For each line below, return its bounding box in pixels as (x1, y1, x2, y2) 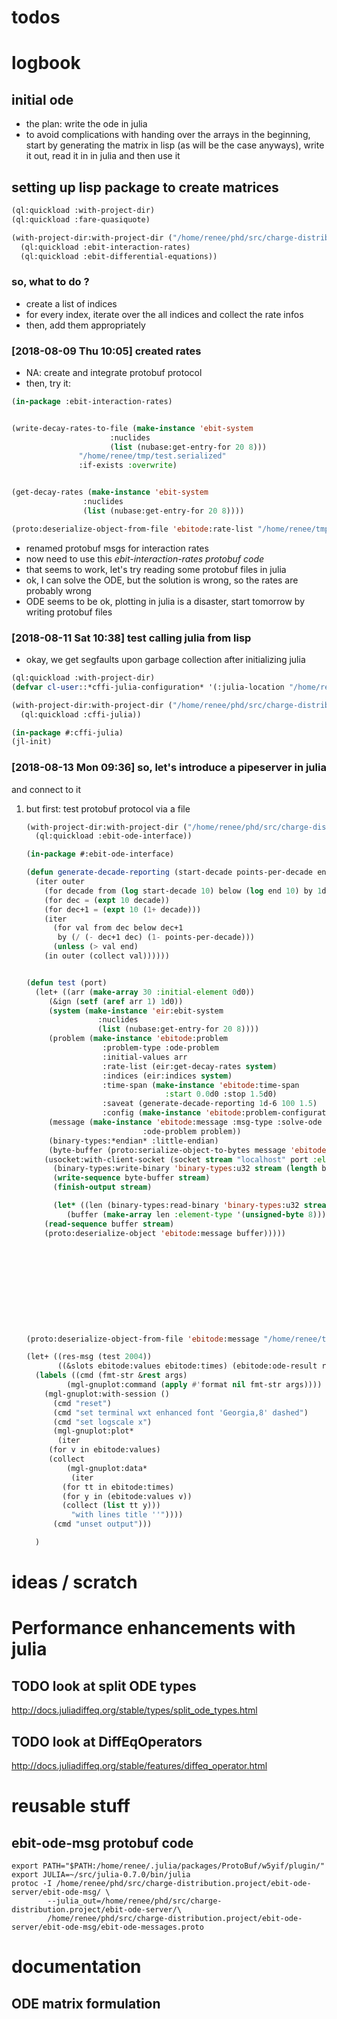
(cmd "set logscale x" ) (52, 1417, 153, 1427)
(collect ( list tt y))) (62, 1501, 161, 1511)
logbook (11, 52, 81, 75)
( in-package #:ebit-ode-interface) (25, 849, 175, 860)
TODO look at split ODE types (11, 1677, 197, 1695)
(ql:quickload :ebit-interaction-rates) (20, 242, 191, 252)
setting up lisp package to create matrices (11, 179, 279, 196)
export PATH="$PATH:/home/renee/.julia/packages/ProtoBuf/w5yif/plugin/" (11, 1861, 326, 1871)
